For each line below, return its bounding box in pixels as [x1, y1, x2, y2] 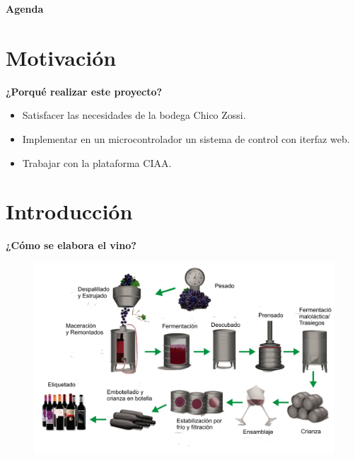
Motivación [6, 42, 117, 71]
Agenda [6, 1, 44, 16]
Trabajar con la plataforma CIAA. [22, 155, 172, 170]
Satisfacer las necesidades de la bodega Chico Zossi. [22, 108, 246, 122]
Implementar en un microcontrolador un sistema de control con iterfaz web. [22, 131, 350, 146]
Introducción [6, 197, 133, 226]
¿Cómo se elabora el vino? [6, 238, 136, 253]
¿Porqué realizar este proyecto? [6, 84, 163, 98]
